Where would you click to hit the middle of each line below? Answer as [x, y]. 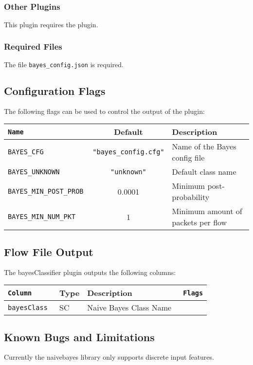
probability [191, 197]
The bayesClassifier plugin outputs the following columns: [90, 272]
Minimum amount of [207, 211]
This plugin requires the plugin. [51, 25]
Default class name [204, 172]
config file [188, 158]
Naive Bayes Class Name [129, 308]
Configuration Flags [55, 91]
